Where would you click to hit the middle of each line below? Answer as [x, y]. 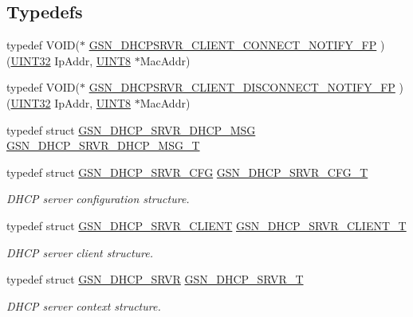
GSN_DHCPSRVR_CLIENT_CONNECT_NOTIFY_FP [233, 45]
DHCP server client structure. [80, 252]
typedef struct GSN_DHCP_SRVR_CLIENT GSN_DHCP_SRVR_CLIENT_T [206, 225]
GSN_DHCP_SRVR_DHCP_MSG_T [103, 145]
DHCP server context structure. [84, 305]
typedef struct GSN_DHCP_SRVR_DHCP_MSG [131, 129]
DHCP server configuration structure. [98, 199]
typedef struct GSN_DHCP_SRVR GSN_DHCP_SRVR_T [155, 279]
